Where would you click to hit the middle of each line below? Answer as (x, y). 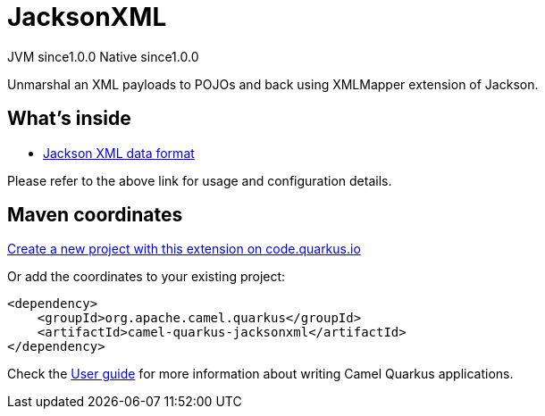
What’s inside (69, 119)
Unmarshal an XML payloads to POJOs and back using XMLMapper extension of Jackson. (273, 84)
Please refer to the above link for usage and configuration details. (200, 180)
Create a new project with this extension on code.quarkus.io (184, 249)
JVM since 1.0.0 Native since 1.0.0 (103, 56)
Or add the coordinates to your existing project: (147, 277)
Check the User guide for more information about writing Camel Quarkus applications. (260, 374)
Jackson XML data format (119, 153)
